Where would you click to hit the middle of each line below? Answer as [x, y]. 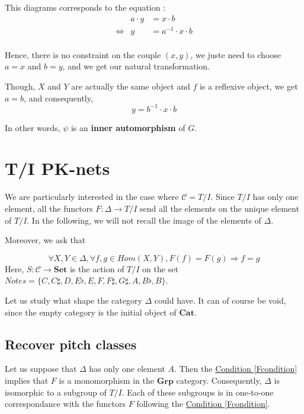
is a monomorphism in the [106, 380]
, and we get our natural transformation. [136, 66]
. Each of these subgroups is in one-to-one [198, 392]
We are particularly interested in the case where [92, 197]
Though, [20, 86]
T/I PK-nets [57, 168]
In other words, [33, 127]
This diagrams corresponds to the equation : [85, 7]
